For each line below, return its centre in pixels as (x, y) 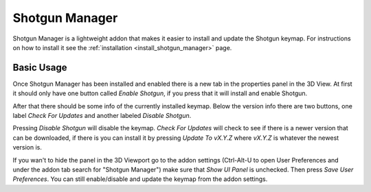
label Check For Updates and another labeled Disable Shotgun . (102, 116)
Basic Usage (40, 68)
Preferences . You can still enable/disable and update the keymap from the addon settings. (140, 179)
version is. (27, 147)
